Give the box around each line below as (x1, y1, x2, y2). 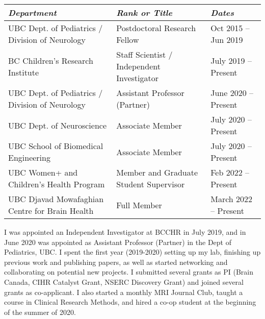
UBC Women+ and (8, 166, 78, 178)
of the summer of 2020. (4, 306, 76, 317)
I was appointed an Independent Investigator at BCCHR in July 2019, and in (4, 227, 246, 237)
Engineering (8, 152, 50, 163)
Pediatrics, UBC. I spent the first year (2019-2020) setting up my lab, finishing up (4, 247, 261, 257)
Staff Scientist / (116, 48, 173, 60)
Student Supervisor (116, 178, 185, 190)
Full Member (116, 199, 162, 211)
